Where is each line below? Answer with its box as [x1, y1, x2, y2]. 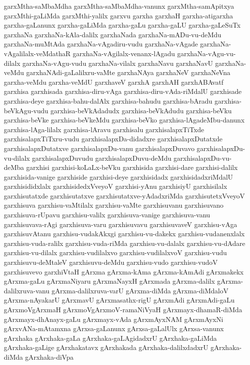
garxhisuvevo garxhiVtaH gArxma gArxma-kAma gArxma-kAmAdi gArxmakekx [4, 266, 244, 276]
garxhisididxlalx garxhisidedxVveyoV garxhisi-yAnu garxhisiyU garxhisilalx [4, 181, 227, 191]
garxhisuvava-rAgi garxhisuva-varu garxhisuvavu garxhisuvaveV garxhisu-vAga [4, 219, 237, 229]
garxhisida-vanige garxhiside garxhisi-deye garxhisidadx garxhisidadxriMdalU [4, 171, 233, 182]
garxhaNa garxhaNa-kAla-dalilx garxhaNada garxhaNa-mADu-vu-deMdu [4, 29, 221, 39]
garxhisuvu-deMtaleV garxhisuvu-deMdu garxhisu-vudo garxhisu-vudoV [4, 257, 218, 267]
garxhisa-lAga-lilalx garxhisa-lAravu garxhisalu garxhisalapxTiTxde [4, 124, 204, 134]
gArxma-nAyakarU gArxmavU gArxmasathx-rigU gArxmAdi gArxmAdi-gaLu [4, 295, 235, 305]
